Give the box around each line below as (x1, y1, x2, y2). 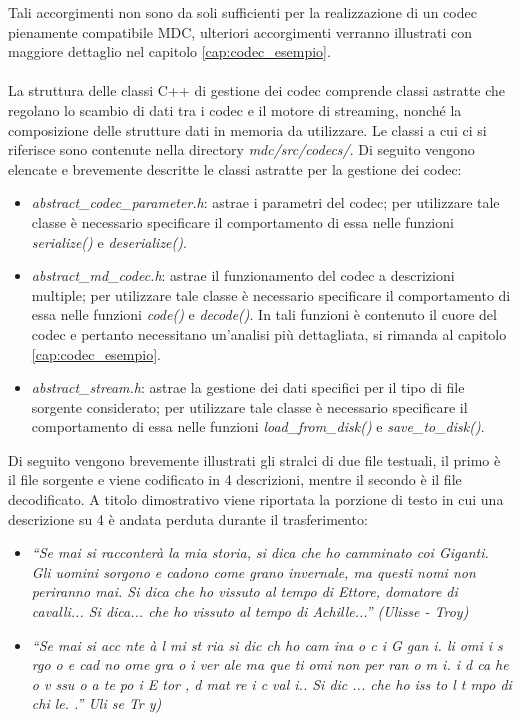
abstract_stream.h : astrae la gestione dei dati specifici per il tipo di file (31, 377, 465, 398)
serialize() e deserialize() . (31, 231, 187, 252)
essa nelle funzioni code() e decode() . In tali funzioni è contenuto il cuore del (31, 304, 497, 325)
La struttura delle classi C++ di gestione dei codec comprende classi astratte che (8, 80, 506, 101)
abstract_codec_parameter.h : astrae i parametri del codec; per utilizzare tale (31, 192, 500, 213)
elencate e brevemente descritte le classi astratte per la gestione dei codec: (8, 158, 462, 179)
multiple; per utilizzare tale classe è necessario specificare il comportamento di (31, 284, 511, 305)
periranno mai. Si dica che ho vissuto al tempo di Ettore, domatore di (31, 581, 458, 602)
